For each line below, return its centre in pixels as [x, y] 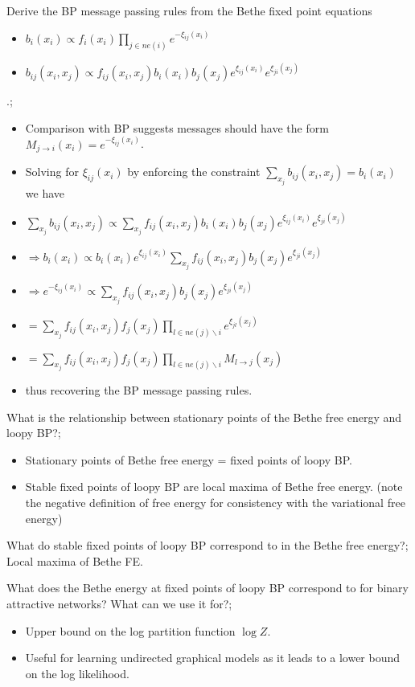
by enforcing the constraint [194, 172]
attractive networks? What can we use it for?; [119, 603]
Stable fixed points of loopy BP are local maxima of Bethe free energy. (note [214, 487]
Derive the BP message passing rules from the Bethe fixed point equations [189, 10]
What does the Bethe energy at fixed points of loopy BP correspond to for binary [207, 588]
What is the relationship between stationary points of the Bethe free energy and [204, 417]
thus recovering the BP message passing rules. [139, 390]
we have [45, 192]
